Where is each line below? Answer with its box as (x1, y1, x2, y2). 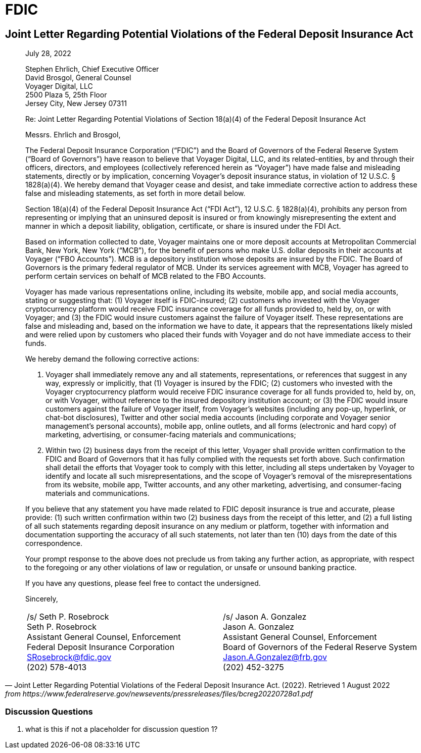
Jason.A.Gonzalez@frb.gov (223, 652, 327, 663)
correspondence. (25, 539, 82, 548)
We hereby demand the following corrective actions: (25, 355, 199, 364)
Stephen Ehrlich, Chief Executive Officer (25, 65, 159, 74)
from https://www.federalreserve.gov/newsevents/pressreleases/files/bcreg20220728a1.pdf (5, 689, 313, 698)
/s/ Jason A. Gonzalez (223, 612, 307, 622)
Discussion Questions (5, 706, 93, 717)
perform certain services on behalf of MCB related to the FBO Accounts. (25, 272, 266, 281)
